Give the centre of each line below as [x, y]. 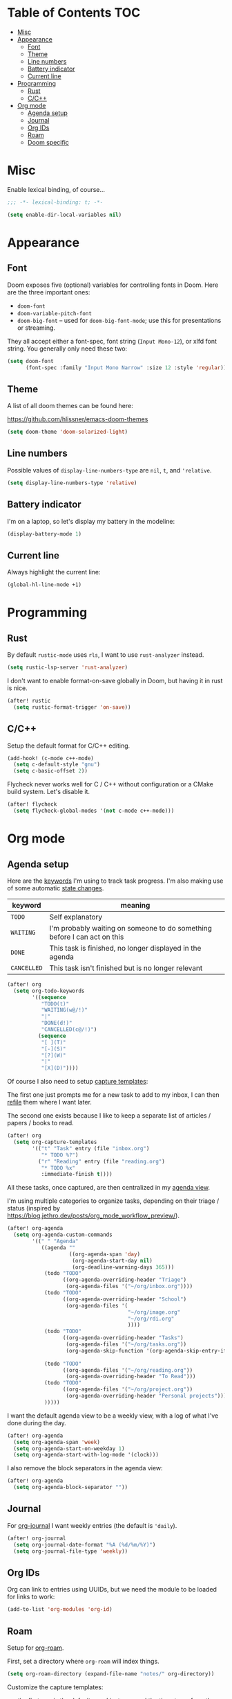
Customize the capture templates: [55, 1687]
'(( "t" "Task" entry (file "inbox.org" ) [91, 1148]
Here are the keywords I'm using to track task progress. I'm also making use [115, 881]
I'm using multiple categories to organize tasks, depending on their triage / [113, 1201]
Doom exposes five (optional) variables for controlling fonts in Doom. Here [113, 285]
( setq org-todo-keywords [49, 991]
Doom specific [48, 142]
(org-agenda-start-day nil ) [113, 1260]
